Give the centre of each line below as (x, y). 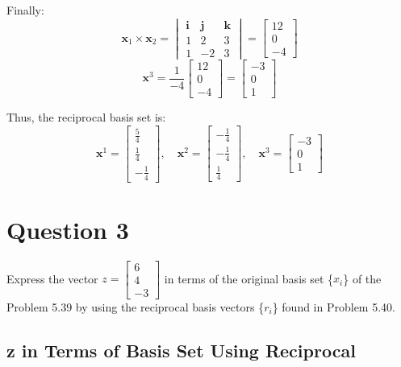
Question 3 (68, 229)
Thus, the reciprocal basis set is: (86, 116)
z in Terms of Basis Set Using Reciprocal (181, 350)
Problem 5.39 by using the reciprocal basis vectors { (136, 306)
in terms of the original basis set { (249, 278)
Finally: (25, 10)
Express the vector (52, 278)
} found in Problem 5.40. (334, 306)
